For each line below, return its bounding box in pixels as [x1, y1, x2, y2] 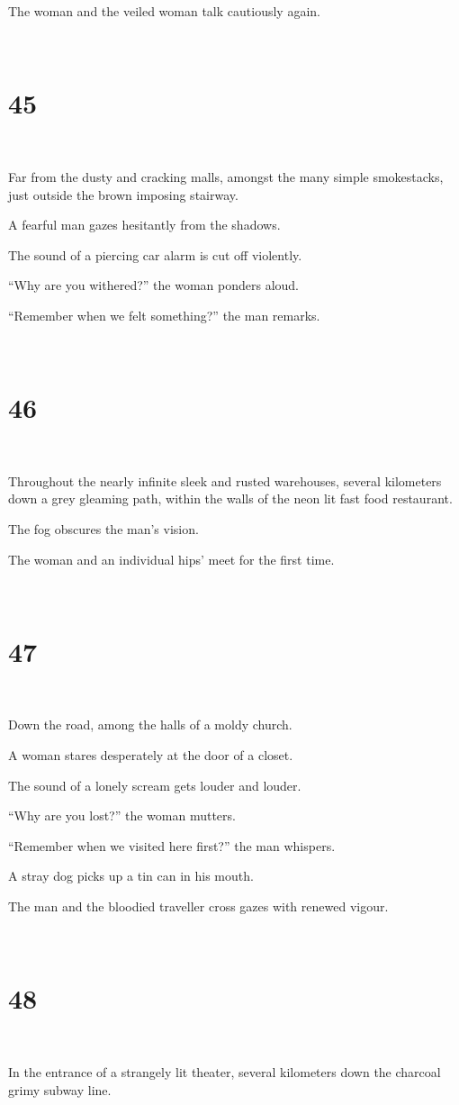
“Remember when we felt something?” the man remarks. [8, 305, 320, 324]
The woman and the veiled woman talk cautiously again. [8, 2, 320, 20]
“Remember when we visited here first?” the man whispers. [8, 836, 336, 855]
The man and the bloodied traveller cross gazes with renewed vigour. [8, 897, 389, 916]
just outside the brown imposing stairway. [8, 185, 238, 204]
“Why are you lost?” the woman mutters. [8, 806, 236, 825]
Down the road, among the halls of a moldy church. [8, 715, 292, 734]
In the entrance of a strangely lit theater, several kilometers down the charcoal [8, 1062, 441, 1081]
